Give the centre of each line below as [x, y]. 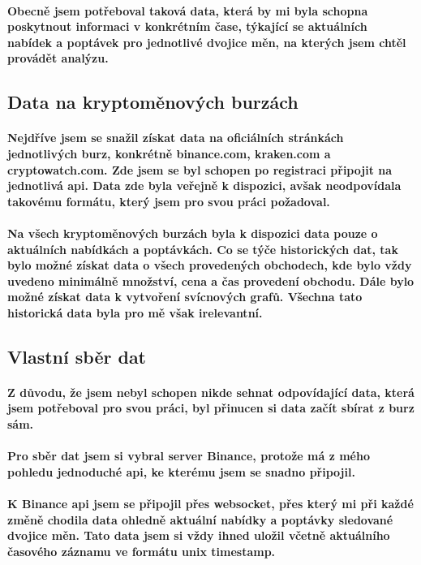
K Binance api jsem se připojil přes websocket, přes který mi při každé [210, 503]
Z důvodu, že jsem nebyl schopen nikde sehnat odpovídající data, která [211, 392]
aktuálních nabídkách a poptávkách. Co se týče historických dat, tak [203, 249]
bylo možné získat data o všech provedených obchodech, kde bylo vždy [210, 265]
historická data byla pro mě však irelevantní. [135, 312]
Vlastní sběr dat [77, 356]
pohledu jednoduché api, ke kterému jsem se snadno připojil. [181, 471]
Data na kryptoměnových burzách [153, 102]
